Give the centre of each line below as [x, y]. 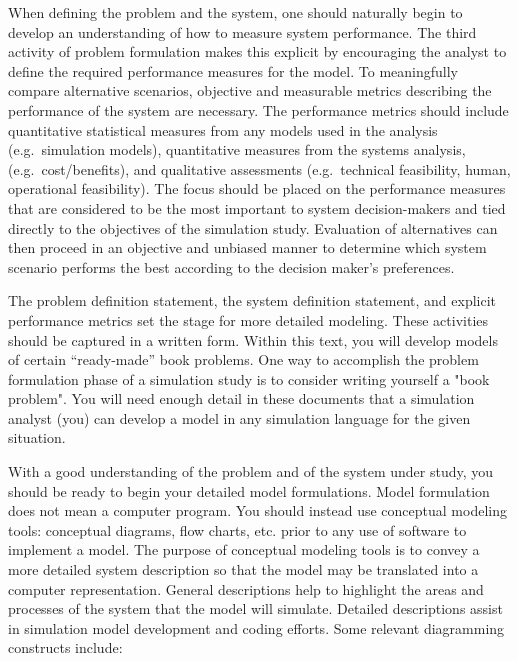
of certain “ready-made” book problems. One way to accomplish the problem [243, 359]
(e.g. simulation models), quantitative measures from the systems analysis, [237, 149]
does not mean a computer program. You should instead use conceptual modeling [257, 510]
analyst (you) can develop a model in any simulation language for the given [239, 417]
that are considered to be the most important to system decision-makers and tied [257, 207]
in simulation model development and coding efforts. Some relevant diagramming [256, 627]
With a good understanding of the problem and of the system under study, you [251, 471]
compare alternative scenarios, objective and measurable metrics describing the [250, 90]
